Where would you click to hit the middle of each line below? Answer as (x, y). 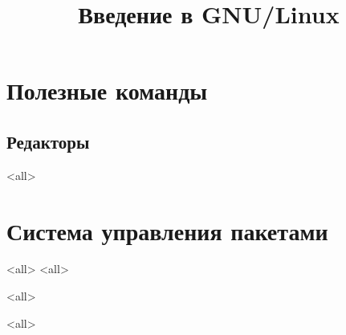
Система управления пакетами (167, 230)
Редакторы (48, 141)
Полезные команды (107, 90)
